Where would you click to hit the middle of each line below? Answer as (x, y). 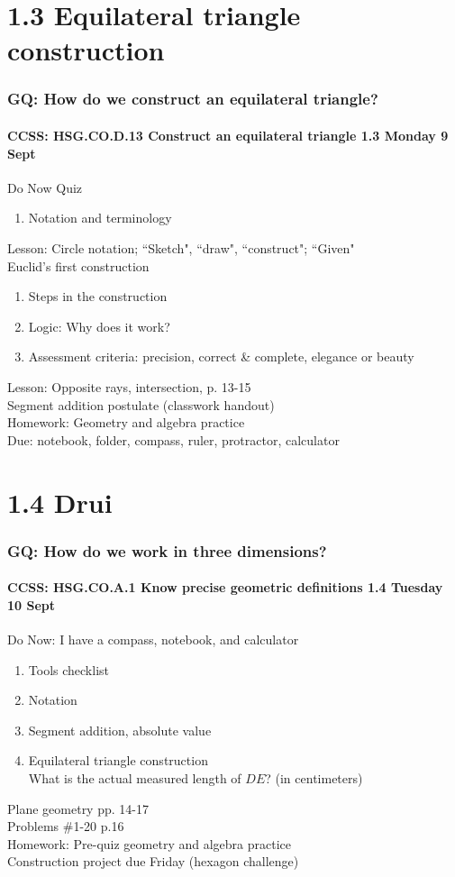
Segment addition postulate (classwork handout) (141, 404)
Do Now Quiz (45, 187)
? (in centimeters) (314, 777)
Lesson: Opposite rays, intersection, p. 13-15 (129, 386)
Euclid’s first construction (78, 265)
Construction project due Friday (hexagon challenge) (153, 861)
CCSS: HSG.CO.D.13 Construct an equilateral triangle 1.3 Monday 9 (228, 135)
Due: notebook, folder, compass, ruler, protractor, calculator (173, 439)
